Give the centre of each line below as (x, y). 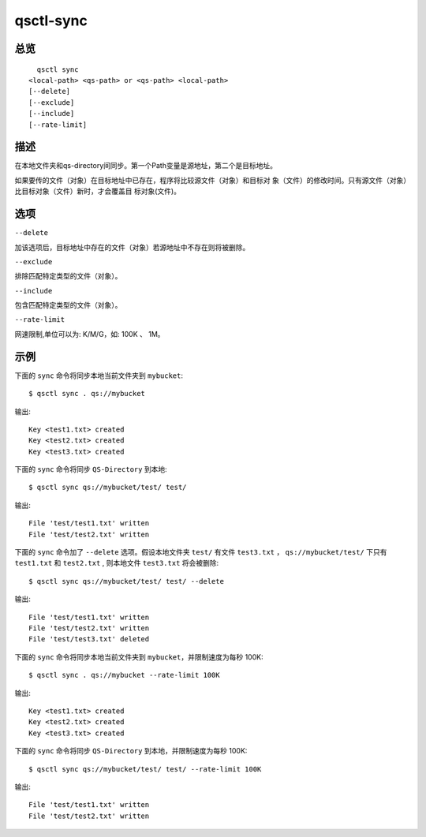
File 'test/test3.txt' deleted (89, 639)
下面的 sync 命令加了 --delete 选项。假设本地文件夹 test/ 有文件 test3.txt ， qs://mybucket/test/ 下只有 (201, 552)
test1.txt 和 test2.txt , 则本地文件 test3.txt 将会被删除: (117, 563)
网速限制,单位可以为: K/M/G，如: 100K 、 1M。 (90, 334)
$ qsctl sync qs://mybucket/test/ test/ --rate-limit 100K (145, 769)
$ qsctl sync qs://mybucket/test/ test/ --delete (127, 581)
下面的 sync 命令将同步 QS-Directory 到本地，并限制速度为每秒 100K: (131, 751)
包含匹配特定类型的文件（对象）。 (68, 305)
